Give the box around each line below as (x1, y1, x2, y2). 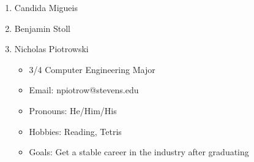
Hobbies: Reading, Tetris (29, 125, 122, 137)
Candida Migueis (14, 1, 78, 13)
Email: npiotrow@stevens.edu (29, 83, 139, 96)
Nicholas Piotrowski (14, 42, 89, 55)
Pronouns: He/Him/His (29, 104, 117, 117)
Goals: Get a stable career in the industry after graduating (29, 145, 249, 158)
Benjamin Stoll (14, 21, 71, 34)
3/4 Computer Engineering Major (29, 63, 155, 75)
